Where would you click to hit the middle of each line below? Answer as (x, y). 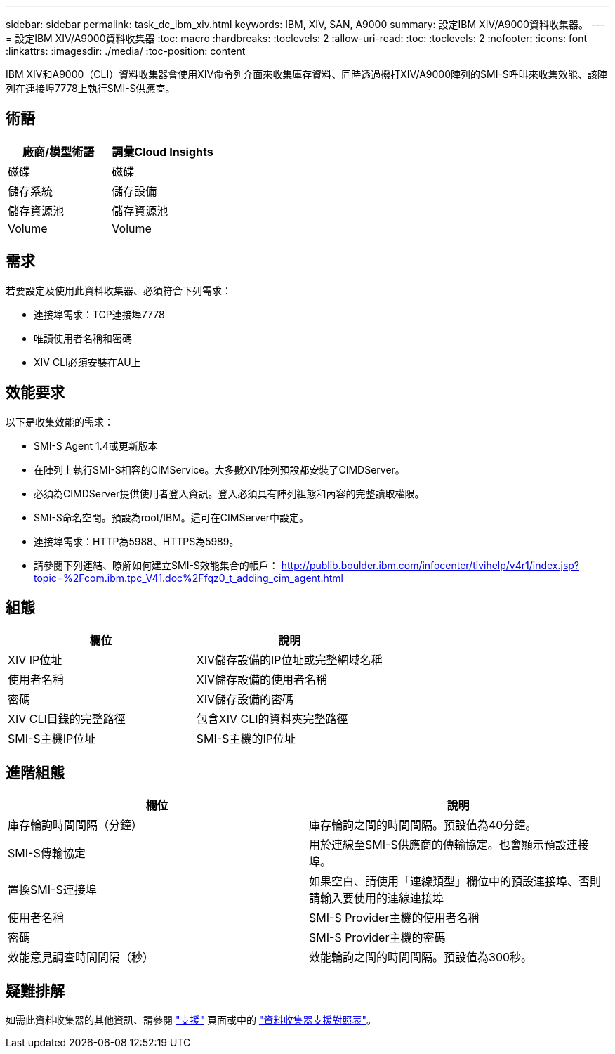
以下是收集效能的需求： (60, 422)
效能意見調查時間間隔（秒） (81, 957)
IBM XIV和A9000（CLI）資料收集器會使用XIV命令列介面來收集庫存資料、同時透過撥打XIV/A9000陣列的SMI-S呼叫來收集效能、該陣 (306, 74)
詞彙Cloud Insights (163, 151)
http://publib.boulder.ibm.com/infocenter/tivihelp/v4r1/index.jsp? (430, 565)
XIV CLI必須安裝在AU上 (87, 362)
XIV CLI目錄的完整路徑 (67, 719)
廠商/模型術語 (59, 151)
